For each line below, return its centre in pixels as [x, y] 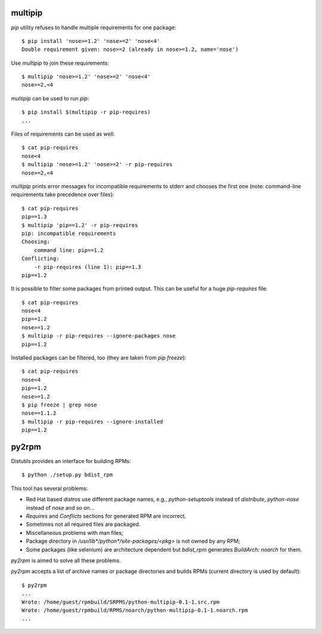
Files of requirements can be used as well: [63, 134]
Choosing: [36, 242]
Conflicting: [41, 259]
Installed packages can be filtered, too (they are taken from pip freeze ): [99, 358]
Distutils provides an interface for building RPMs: [71, 461]
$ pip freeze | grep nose [60, 405]
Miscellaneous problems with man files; [75, 532]
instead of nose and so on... [60, 507]
